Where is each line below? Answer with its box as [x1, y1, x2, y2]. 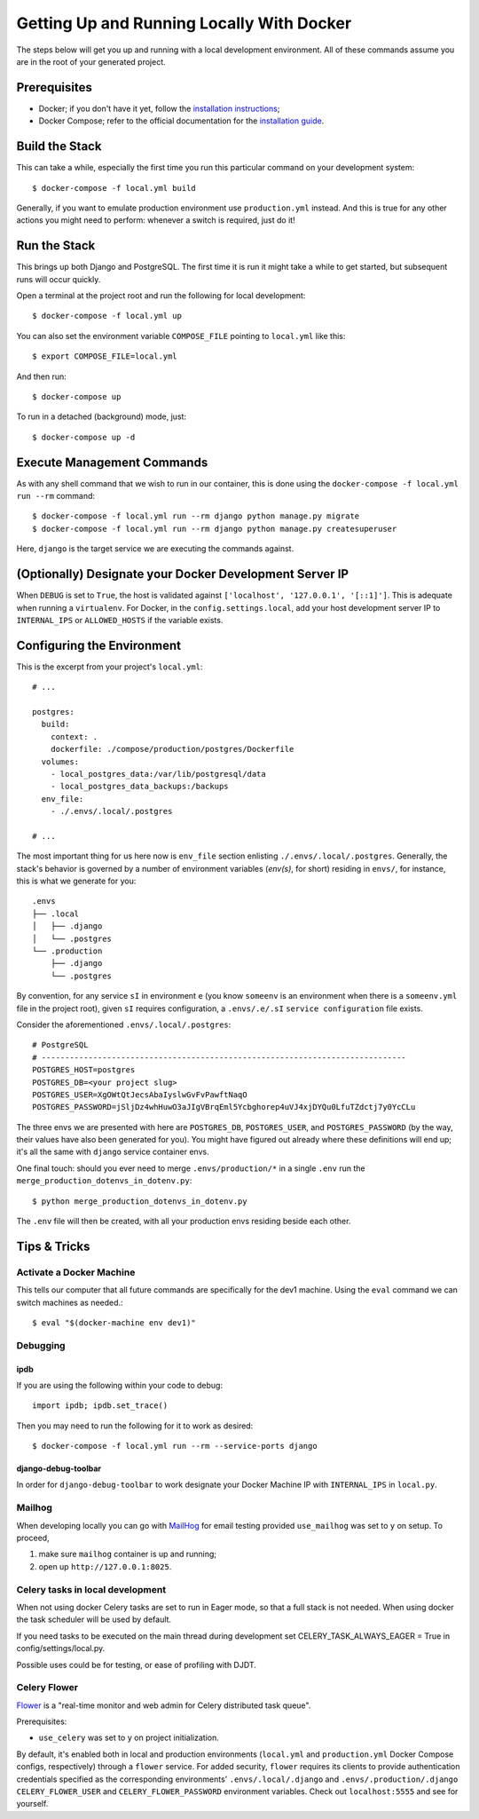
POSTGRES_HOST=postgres [32, 1065, 136, 1075]
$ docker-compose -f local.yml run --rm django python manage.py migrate [32, 511, 360, 521]
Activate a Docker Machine [16, 1266, 136, 1278]
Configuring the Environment [16, 637, 182, 652]
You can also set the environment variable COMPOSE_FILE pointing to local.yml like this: [16, 330, 346, 341]
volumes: [41, 756, 80, 767]
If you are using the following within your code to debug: [16, 1380, 224, 1390]
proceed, [16, 1532, 50, 1544]
